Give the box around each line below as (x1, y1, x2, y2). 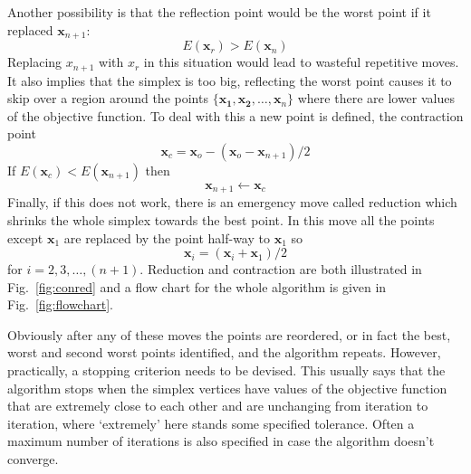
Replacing (7, 52, 62, 71)
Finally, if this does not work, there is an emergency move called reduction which (7, 193, 457, 212)
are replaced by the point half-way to (63, 228, 270, 247)
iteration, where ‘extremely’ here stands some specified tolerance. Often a (7, 413, 415, 432)
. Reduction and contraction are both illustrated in (139, 260, 422, 279)
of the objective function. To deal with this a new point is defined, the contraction (7, 106, 464, 125)
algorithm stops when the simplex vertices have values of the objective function (7, 378, 447, 397)
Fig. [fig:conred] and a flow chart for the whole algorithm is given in (7, 277, 387, 296)
